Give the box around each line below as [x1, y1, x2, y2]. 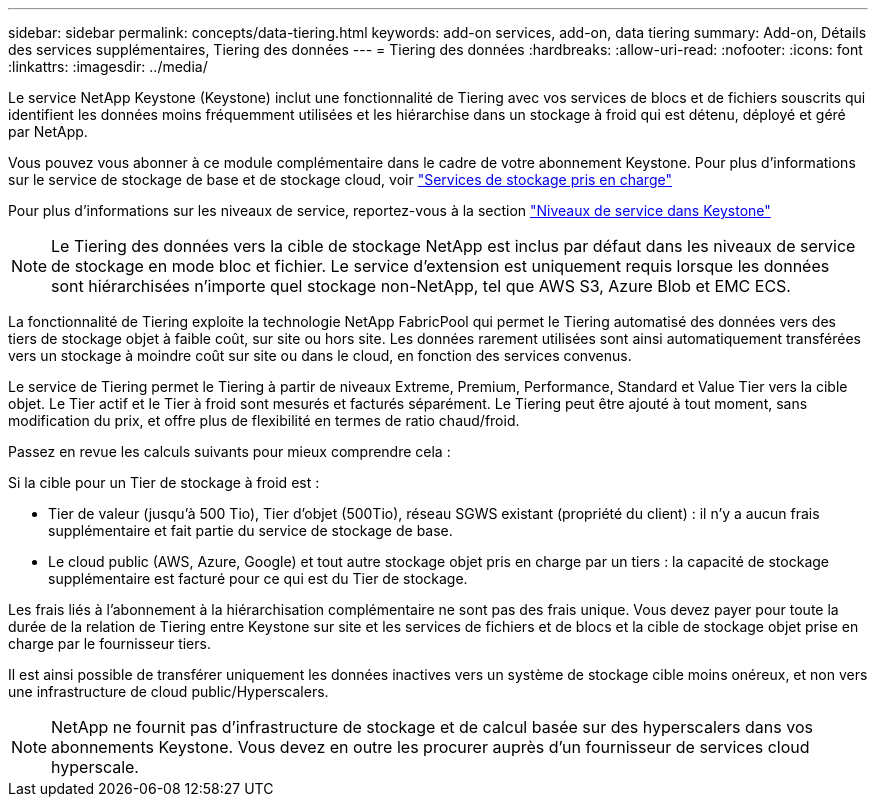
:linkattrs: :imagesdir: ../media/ [8, 58, 208, 75]
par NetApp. [8, 123, 88, 140]
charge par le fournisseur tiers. [8, 635, 211, 652]
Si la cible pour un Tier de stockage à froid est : [8, 474, 320, 491]
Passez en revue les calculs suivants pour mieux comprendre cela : [8, 443, 451, 460]
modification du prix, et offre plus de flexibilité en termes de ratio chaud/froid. [8, 412, 520, 429]
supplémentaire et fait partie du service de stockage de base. [48, 522, 453, 539]
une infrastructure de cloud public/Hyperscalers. [8, 683, 329, 700]
